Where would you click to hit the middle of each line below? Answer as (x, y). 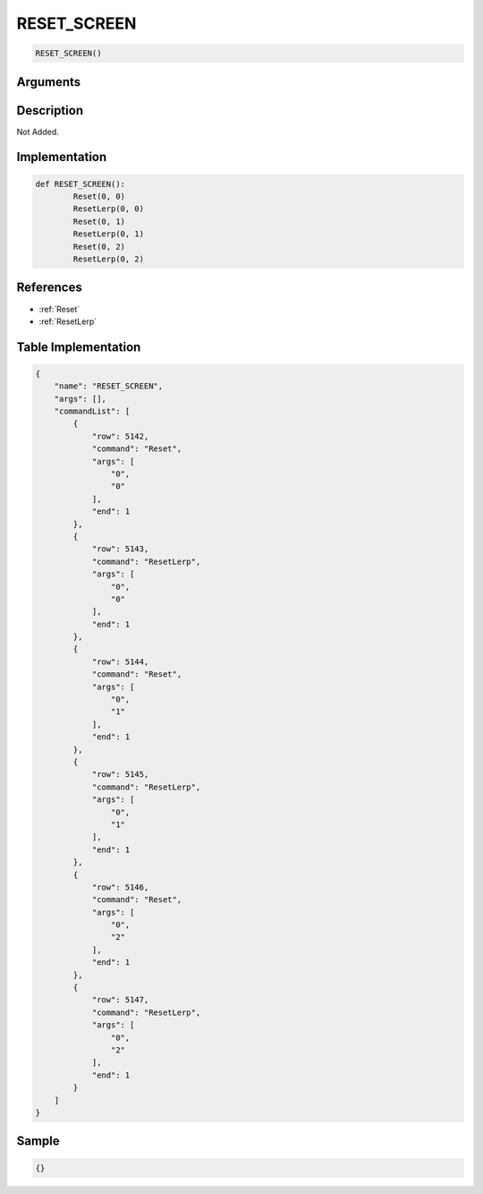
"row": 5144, (120, 661)
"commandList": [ (92, 411)
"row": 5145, (120, 775)
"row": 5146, (120, 887)
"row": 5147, (120, 1000)
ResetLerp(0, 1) (109, 234)
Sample (38, 1141)
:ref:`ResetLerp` (68, 321)
